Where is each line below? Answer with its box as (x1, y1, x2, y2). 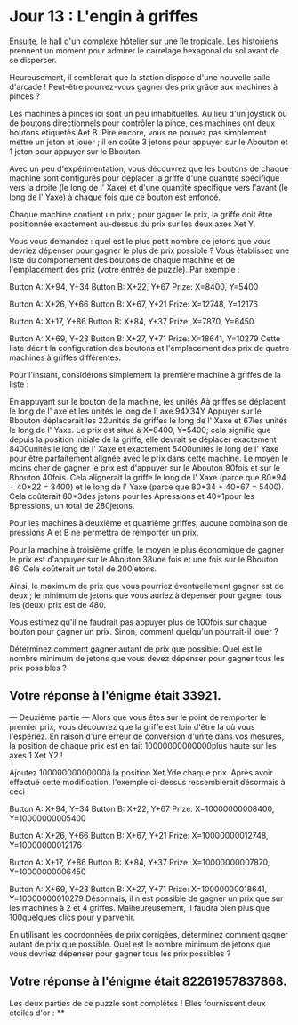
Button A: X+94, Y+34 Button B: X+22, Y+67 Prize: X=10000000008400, (9, 803, 275, 814)
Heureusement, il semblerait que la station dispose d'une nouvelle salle (9, 71, 270, 82)
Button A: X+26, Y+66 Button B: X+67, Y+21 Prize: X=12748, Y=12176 (9, 299, 258, 309)
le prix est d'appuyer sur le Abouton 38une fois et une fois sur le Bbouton (9, 553, 278, 564)
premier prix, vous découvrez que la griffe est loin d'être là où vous (9, 721, 255, 732)
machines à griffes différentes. (9, 352, 122, 363)
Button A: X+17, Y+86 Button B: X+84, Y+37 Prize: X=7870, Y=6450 (9, 316, 254, 326)
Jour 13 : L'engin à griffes (9, 6, 199, 27)
